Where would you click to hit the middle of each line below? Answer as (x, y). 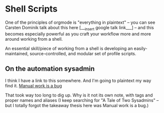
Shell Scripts (31, 9)
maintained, (17, 53)
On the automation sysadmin (50, 69)
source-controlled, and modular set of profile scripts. (83, 53)
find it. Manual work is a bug (34, 85)
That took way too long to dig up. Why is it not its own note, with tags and (79, 95)
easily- (141, 48)
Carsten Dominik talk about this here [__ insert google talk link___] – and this (80, 28)
